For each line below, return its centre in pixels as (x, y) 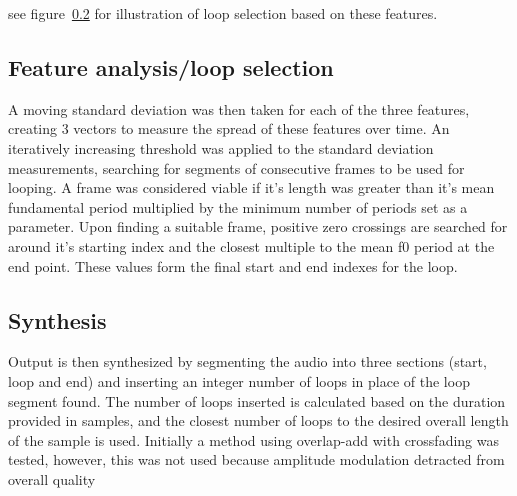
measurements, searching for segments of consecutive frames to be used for (236, 167)
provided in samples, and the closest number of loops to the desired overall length (258, 420)
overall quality (52, 478)
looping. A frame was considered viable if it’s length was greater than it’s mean (251, 187)
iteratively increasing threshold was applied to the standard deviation (221, 147)
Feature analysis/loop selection (171, 66)
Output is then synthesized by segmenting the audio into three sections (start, (247, 361)
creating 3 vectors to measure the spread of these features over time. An (229, 128)
